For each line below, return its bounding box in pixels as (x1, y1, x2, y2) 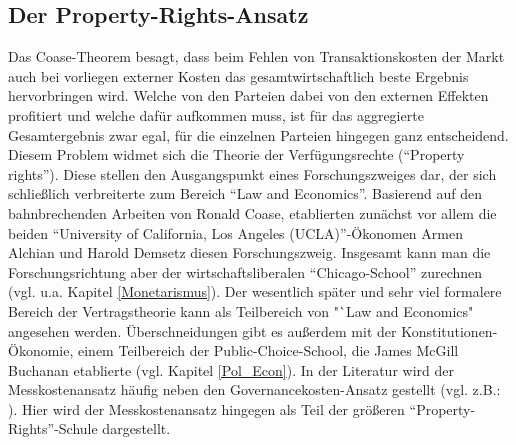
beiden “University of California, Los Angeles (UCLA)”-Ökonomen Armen (8, 222, 463, 243)
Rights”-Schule (8, 418, 98, 439)
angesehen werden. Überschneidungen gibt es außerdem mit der (8, 320, 397, 341)
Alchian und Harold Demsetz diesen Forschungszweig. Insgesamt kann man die (8, 242, 491, 263)
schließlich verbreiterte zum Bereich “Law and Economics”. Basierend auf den (8, 183, 483, 204)
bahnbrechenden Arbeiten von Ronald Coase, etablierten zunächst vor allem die (8, 202, 497, 223)
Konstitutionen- (401, 320, 498, 341)
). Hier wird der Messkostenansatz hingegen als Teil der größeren (8, 398, 405, 419)
